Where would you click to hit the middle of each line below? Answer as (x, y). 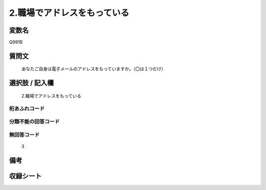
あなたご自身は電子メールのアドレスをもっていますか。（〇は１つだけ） (94, 69)
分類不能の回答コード (34, 122)
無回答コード (24, 134)
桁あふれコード (27, 108)
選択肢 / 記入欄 (32, 83)
